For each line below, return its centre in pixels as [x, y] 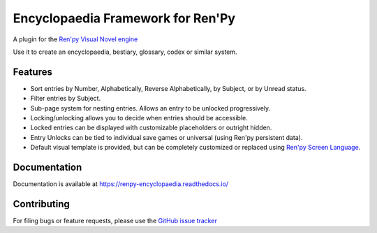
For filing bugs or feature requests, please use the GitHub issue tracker [115, 221]
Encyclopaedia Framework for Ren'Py [124, 18]
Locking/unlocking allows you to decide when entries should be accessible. [139, 118]
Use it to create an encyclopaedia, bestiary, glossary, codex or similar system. [125, 52]
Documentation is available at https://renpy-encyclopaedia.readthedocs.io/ [121, 184]
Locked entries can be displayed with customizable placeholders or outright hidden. [151, 128]
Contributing [41, 204]
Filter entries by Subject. [66, 99]
